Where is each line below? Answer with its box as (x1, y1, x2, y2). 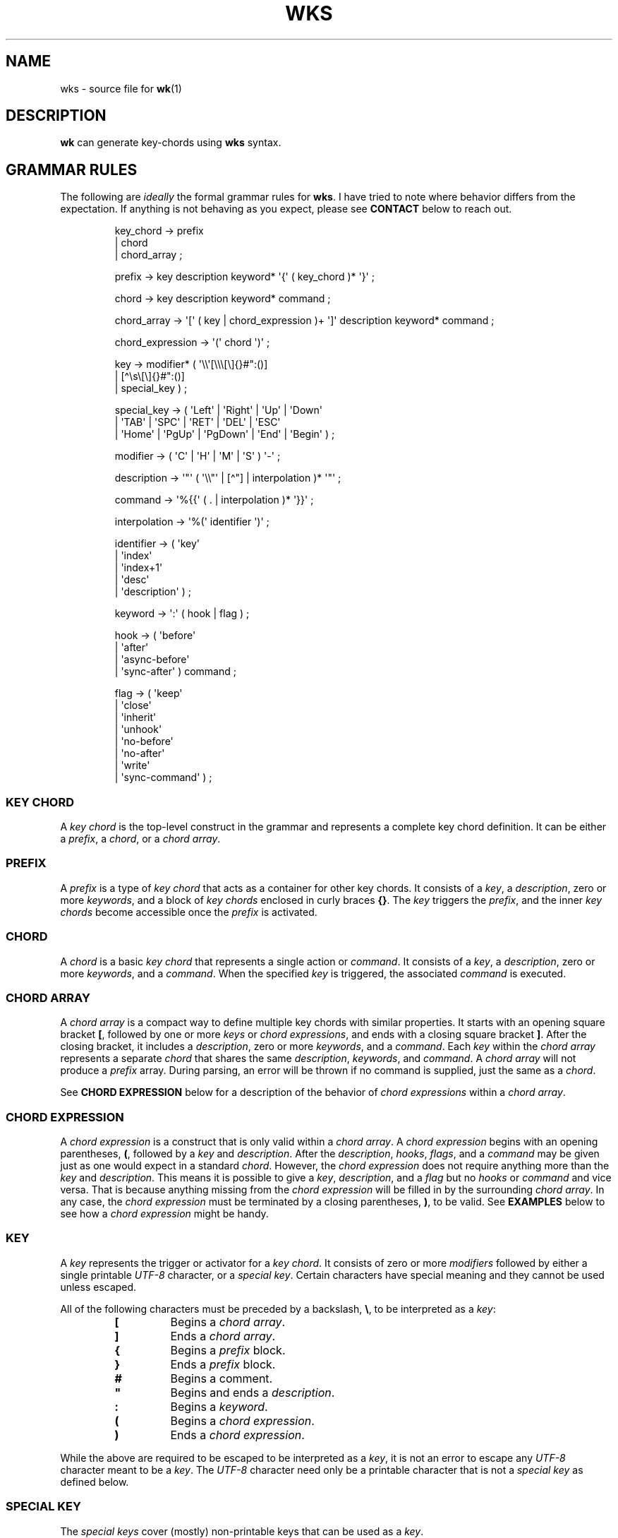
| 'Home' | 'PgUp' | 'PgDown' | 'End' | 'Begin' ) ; (114, 428, 335, 441)
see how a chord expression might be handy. (60, 1208, 269, 1220)
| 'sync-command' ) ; (114, 771, 212, 784)
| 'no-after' (114, 747, 165, 760)
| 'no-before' (114, 735, 174, 748)
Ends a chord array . (170, 1328, 276, 1343)
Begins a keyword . (170, 1399, 268, 1414)
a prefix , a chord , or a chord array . (60, 833, 221, 845)
